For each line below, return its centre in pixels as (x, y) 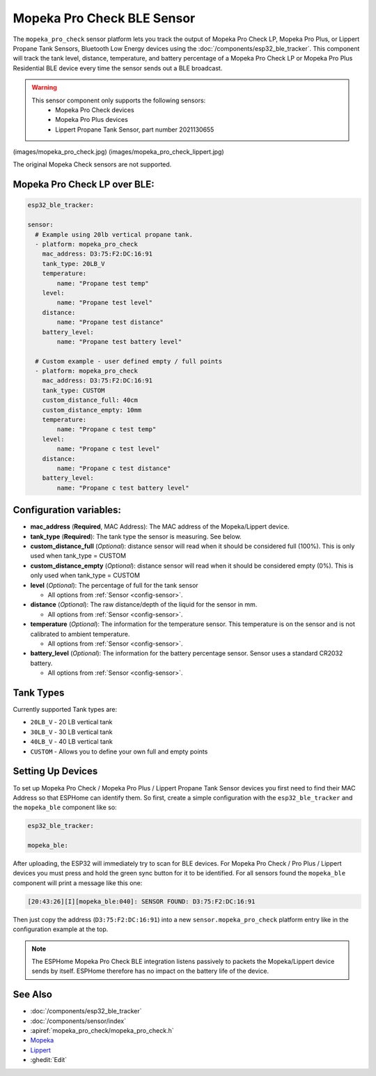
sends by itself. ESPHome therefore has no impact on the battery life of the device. (150, 971)
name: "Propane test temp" (103, 283)
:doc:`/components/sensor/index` (78, 1021)
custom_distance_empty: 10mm (92, 410)
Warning (44, 88)
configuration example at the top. (61, 929)
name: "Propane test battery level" (119, 342)
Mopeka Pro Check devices (95, 110)
